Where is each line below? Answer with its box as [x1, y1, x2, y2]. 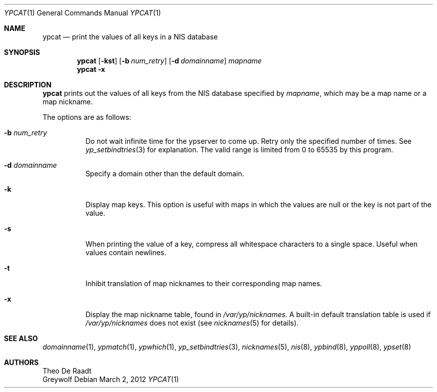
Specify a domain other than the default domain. [85, 169, 244, 178]
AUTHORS [4, 358, 39, 367]
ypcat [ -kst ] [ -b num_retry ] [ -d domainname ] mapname [77, 56, 262, 65]
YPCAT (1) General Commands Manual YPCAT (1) [4, 8, 161, 17]
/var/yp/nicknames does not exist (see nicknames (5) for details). [85, 319, 299, 327]
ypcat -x [77, 65, 105, 73]
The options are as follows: [42, 113, 131, 121]
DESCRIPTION [4, 80, 52, 89]
